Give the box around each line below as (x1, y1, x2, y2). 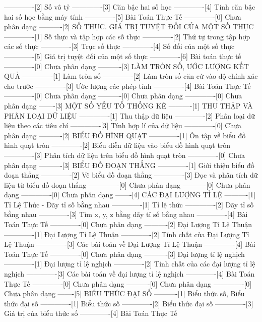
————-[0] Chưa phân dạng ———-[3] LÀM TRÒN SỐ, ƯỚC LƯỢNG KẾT (4, 61, 249, 71)
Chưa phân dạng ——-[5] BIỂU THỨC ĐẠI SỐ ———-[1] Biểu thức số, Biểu (4, 288, 245, 299)
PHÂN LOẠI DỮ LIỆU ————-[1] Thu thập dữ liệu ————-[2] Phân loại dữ (4, 110, 255, 121)
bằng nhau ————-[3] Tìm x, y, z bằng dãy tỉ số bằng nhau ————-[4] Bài (4, 209, 248, 220)
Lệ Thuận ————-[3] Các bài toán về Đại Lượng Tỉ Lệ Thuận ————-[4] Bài (4, 239, 255, 249)
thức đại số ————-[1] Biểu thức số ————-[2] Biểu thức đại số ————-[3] (4, 298, 253, 308)
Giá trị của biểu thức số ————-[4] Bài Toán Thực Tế (4, 308, 177, 318)
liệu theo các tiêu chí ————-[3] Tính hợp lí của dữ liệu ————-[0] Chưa (4, 120, 241, 131)
